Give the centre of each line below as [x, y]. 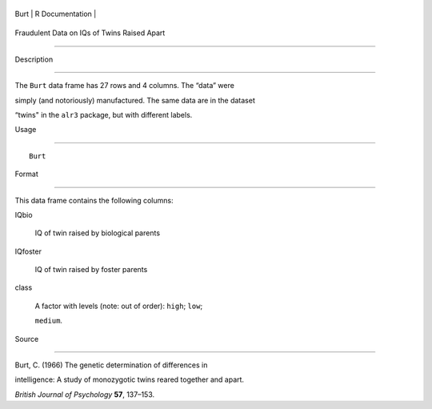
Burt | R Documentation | [56, 14]
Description [34, 59]
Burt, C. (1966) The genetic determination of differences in [111, 365]
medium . [49, 321]
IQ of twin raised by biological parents [97, 233]
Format [27, 174]
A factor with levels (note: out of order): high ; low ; [119, 306]
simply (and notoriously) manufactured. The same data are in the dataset [135, 100]
